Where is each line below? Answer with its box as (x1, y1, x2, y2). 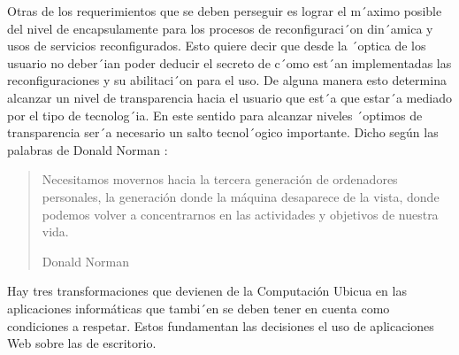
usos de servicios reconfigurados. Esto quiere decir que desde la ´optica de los (7, 36, 426, 55)
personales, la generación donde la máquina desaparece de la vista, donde (42, 187, 440, 205)
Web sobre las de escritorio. (7, 334, 157, 352)
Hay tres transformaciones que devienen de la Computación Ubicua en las (7, 282, 407, 300)
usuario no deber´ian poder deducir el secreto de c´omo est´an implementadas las (7, 53, 452, 72)
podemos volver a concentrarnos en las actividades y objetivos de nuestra (42, 205, 439, 223)
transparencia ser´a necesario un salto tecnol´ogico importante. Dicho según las (7, 123, 439, 142)
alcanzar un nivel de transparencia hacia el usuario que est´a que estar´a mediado (7, 88, 452, 106)
